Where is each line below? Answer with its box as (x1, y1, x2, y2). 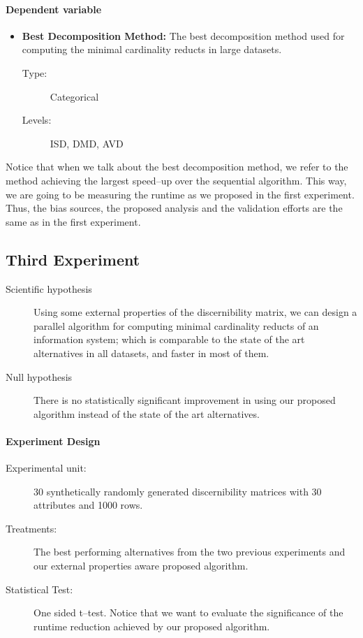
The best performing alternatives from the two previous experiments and (34, 544, 346, 559)
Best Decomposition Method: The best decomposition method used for (22, 28, 345, 43)
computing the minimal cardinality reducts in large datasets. (22, 42, 282, 57)
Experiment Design (6, 433, 101, 448)
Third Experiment (6, 248, 140, 270)
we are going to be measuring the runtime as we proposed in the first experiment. (6, 187, 355, 201)
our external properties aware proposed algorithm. (34, 558, 249, 573)
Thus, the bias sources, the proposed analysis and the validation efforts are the (6, 201, 343, 215)
